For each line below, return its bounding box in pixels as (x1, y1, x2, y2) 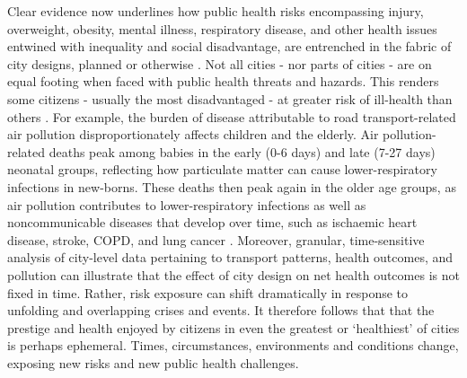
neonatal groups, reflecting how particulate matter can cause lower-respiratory (7, 160, 437, 179)
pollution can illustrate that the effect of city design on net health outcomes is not (7, 265, 460, 284)
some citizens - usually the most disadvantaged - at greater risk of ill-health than (7, 89, 453, 108)
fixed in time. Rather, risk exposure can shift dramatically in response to (7, 283, 409, 302)
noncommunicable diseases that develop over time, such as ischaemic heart (7, 213, 418, 232)
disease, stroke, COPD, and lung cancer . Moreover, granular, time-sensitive (7, 230, 425, 249)
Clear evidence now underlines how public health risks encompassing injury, (7, 2, 424, 20)
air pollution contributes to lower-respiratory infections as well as (7, 195, 366, 214)
